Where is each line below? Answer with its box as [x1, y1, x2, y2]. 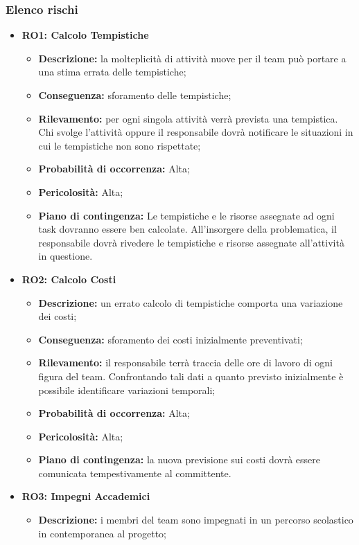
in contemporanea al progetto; [38, 526, 167, 540]
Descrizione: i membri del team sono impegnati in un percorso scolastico [38, 512, 353, 527]
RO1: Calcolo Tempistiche [21, 28, 149, 42]
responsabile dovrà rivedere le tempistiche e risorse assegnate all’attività [38, 235, 344, 249]
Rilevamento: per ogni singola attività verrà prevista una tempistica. [38, 111, 338, 125]
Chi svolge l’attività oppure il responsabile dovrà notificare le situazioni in [38, 125, 353, 139]
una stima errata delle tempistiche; [38, 64, 186, 79]
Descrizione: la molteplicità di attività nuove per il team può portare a [38, 51, 347, 65]
